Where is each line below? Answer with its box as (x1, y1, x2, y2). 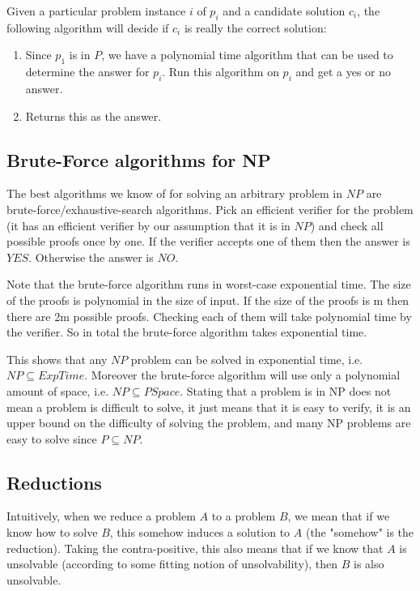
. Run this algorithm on (162, 63, 279, 80)
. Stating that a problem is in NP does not (180, 382, 392, 399)
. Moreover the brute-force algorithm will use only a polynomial (84, 366, 401, 383)
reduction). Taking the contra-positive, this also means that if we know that (6, 539, 384, 556)
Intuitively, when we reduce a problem (6, 507, 196, 525)
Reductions (6, 469, 102, 495)
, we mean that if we (287, 507, 390, 525)
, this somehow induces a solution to (109, 524, 291, 541)
